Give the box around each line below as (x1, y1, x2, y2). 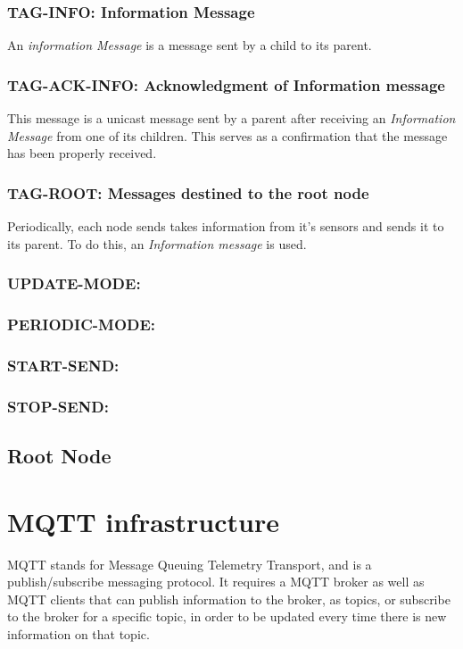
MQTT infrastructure (7, 503, 280, 539)
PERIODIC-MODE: (7, 312, 156, 335)
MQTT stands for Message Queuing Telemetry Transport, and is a (7, 554, 372, 573)
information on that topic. (7, 624, 150, 643)
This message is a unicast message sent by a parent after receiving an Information (7, 109, 456, 128)
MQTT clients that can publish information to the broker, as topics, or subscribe (7, 589, 451, 608)
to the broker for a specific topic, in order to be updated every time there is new (7, 607, 447, 626)
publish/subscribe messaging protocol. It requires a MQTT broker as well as (7, 572, 425, 591)
